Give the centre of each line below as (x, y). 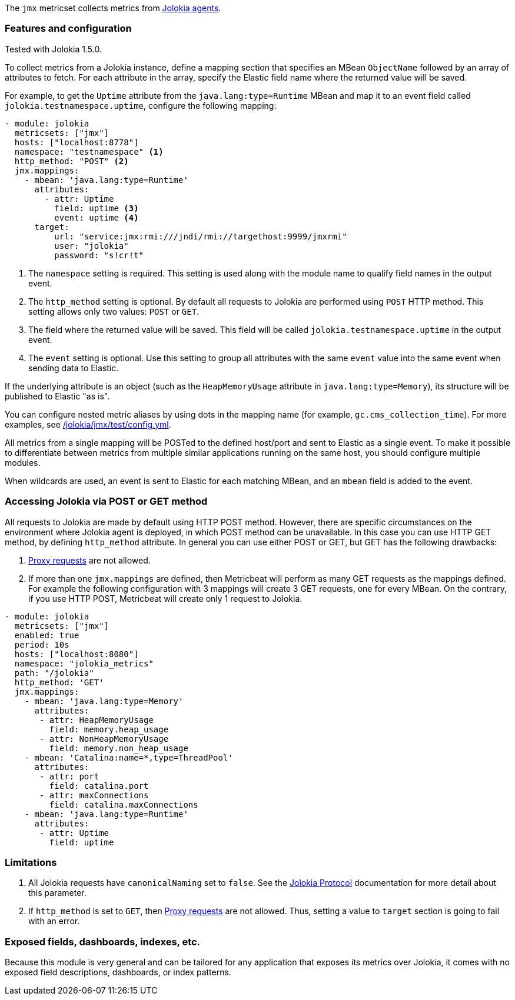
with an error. (54, 921)
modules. (23, 462)
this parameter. (57, 893)
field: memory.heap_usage (109, 729)
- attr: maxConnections (94, 795)
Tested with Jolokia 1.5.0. (53, 49)
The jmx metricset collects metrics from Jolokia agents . (113, 8)
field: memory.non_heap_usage (119, 748)
